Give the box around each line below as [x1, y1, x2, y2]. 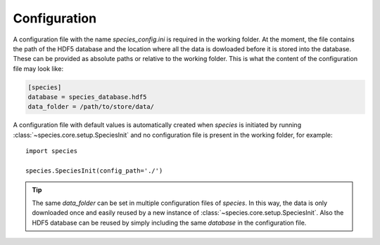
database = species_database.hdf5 [27, 93, 147, 101]
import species [25, 147, 78, 155]
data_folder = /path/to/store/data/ [27, 102, 155, 111]
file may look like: [13, 64, 63, 73]
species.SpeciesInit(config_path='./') [25, 167, 163, 175]
